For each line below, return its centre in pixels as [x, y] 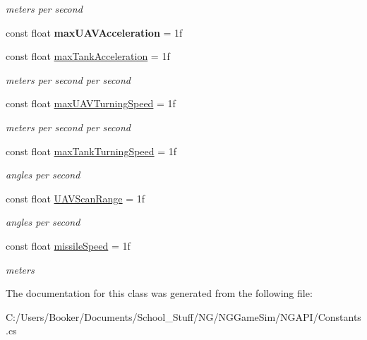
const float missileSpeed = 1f [68, 245]
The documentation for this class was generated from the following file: [159, 293]
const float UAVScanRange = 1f [76, 198]
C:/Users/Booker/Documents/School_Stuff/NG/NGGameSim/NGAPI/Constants [183, 316]
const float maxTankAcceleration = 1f [88, 56]
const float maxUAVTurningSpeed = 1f [91, 103]
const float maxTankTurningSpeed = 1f [91, 151]
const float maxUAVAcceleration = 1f [94, 32]
